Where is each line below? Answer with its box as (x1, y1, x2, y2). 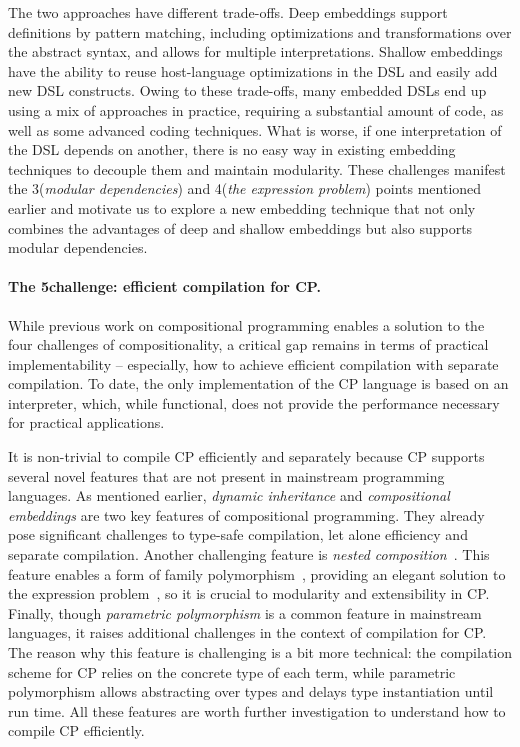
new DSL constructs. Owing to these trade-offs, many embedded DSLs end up (8, 80, 487, 101)
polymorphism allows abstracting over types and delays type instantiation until (8, 681, 494, 702)
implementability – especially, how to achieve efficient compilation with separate (8, 353, 499, 374)
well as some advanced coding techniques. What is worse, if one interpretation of (8, 119, 502, 140)
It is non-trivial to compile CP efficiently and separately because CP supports (8, 446, 485, 467)
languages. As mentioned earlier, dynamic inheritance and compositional (8, 485, 450, 506)
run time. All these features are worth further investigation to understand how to (8, 700, 506, 721)
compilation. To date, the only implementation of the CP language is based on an (8, 373, 509, 394)
